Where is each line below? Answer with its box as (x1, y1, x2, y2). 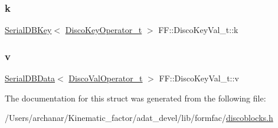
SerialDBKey (5, 24, 52, 36)
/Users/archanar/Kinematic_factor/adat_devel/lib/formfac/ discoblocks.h (5, 111, 273, 124)
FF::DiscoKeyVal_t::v (159, 72, 239, 84)
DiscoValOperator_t (68, 72, 143, 84)
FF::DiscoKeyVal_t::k (158, 24, 238, 36)
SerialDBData (5, 72, 55, 84)
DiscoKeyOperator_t (65, 24, 142, 36)
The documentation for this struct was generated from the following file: (5, 91, 266, 104)
